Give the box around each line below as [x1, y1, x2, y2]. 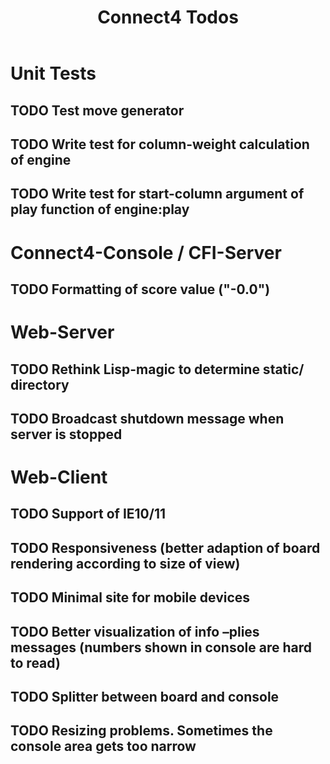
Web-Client [10, 466, 108, 489]
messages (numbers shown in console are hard [10, 639, 312, 656]
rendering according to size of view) [10, 555, 241, 572]
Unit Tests [10, 62, 97, 85]
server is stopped [10, 426, 123, 443]
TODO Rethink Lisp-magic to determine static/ [10, 361, 305, 378]
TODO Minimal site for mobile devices [10, 589, 251, 606]
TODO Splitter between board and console [10, 689, 280, 706]
